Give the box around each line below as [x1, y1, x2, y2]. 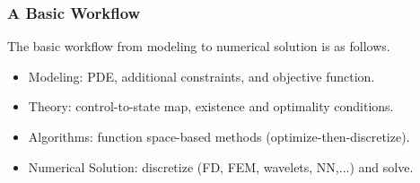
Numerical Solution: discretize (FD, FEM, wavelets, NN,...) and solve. [28, 157, 414, 176]
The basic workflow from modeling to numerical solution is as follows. [7, 37, 390, 56]
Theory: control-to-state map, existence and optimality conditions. [28, 97, 394, 116]
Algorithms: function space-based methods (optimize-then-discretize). [28, 127, 410, 145]
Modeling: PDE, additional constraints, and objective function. [28, 66, 375, 85]
